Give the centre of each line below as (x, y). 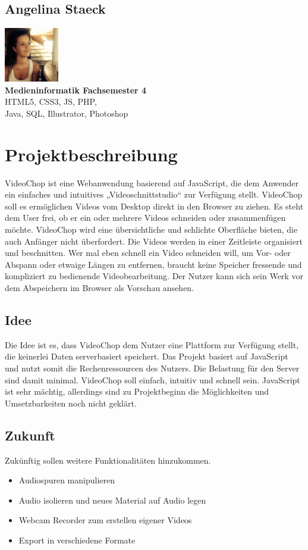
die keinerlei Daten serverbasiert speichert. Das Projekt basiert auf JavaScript (147, 356)
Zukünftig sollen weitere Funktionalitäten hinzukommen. (108, 460)
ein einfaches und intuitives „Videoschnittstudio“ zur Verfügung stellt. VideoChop (154, 194)
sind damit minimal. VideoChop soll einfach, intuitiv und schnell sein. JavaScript (153, 379)
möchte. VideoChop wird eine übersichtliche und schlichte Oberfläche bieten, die (151, 229)
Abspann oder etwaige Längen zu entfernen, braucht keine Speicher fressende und (153, 264)
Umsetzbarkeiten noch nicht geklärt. (71, 403)
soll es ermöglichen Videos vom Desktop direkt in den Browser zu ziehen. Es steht (154, 206)
